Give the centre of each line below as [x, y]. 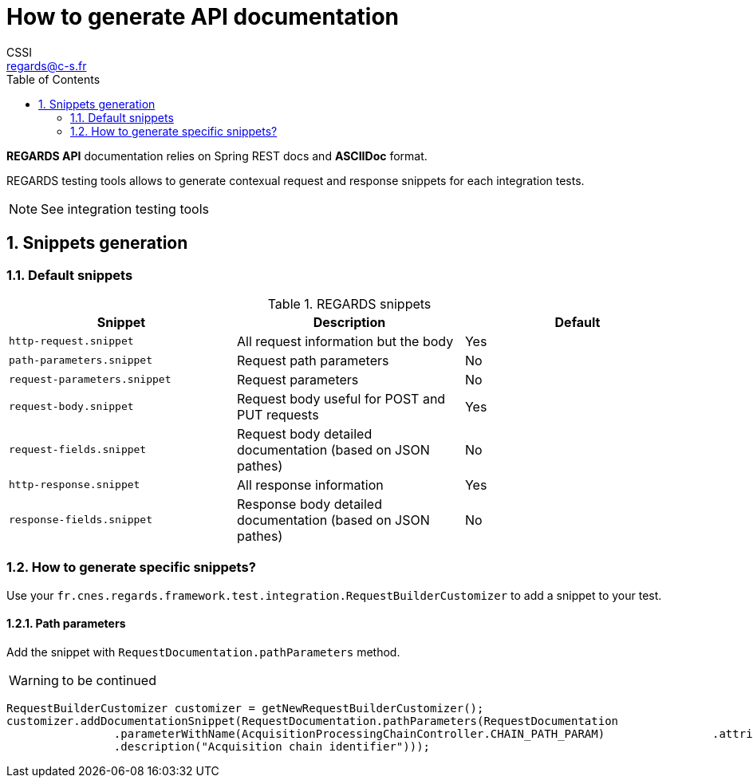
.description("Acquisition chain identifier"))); [272, 746]
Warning [34, 680]
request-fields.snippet [78, 450]
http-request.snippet [71, 341]
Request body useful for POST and [341, 398]
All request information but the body [345, 341]
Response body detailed [309, 504]
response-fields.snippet [81, 520]
